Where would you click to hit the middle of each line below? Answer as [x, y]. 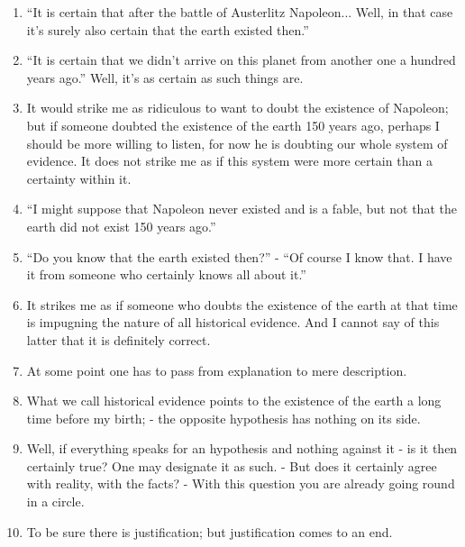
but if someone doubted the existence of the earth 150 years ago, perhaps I [233, 125]
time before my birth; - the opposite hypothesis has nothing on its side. [223, 418]
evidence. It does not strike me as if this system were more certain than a [229, 161]
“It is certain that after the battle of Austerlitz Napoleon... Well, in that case [240, 12]
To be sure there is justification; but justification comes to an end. [210, 531]
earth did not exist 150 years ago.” [121, 226]
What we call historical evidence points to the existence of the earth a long [234, 401]
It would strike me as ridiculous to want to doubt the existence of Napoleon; [237, 108]
